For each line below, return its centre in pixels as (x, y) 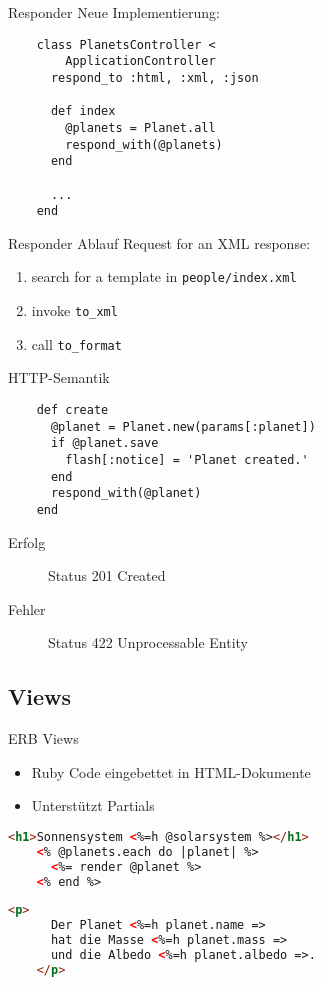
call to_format (76, 343)
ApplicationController (140, 61)
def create (72, 409)
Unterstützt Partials (93, 805)
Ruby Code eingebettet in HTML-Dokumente (171, 771)
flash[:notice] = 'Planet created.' (187, 459)
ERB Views (43, 738)
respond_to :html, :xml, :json (154, 77)
